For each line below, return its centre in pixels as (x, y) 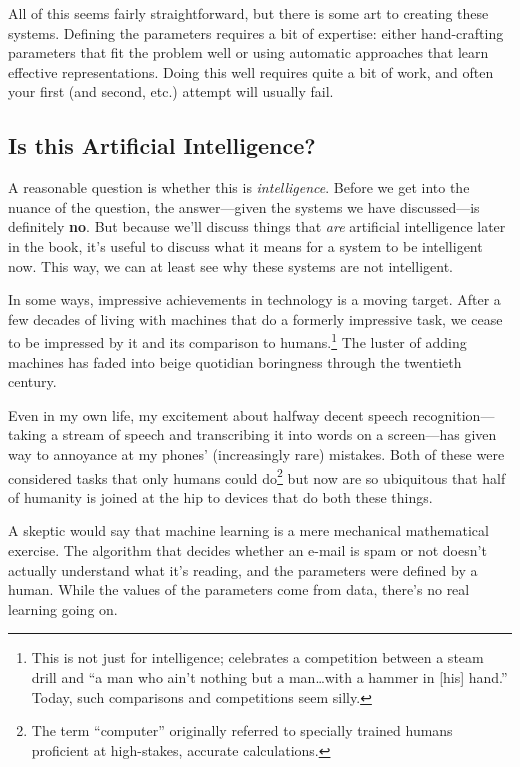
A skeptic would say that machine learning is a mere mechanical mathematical (248, 530)
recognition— (453, 414)
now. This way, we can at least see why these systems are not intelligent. (230, 265)
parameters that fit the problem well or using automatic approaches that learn (248, 52)
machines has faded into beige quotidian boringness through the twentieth (235, 361)
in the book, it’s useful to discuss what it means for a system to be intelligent (245, 245)
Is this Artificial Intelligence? (162, 145)
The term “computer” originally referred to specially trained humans (242, 730)
